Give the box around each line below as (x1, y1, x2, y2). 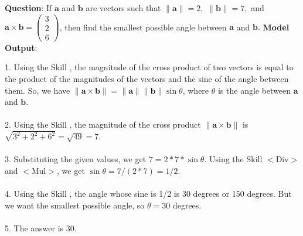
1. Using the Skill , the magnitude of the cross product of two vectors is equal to (5, 61, 294, 73)
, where (182, 84, 209, 96)
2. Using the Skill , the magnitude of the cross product (5, 118, 201, 131)
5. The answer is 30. (5, 221, 77, 234)
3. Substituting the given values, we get (5, 153, 147, 165)
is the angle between (217, 84, 291, 96)
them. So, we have (5, 84, 70, 96)
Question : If (5, 2, 52, 13)
